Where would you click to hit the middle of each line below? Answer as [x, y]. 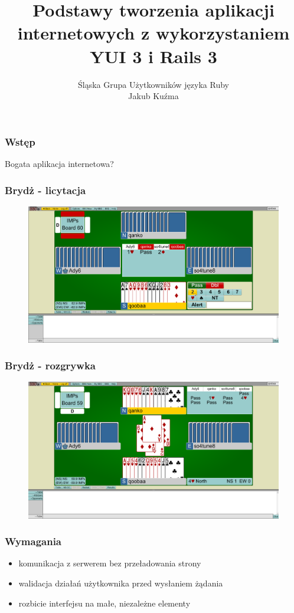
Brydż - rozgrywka [50, 365]
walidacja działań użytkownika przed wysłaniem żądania [121, 583]
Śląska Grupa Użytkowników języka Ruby [153, 84]
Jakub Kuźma [153, 96]
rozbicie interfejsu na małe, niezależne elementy [104, 603]
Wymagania [33, 541]
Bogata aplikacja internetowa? [59, 163]
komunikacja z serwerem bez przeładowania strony [110, 563]
